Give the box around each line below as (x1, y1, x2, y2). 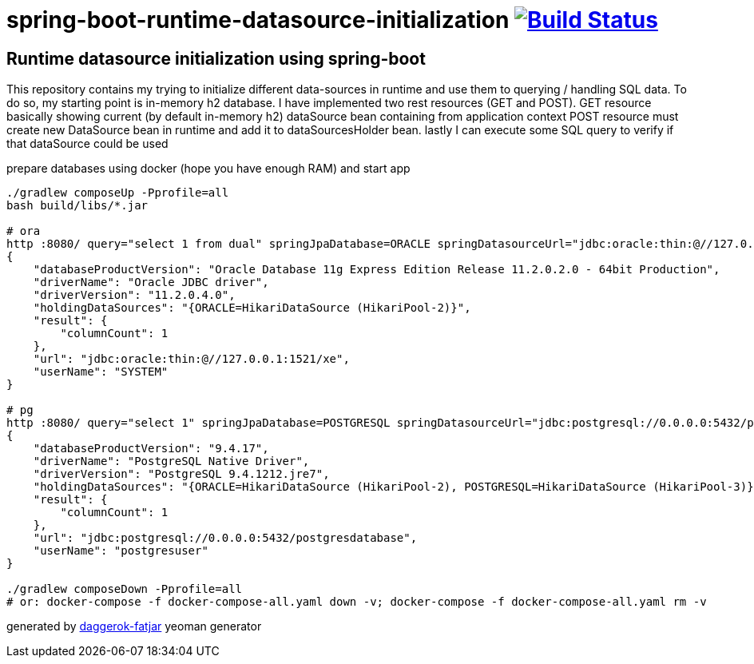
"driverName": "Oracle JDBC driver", (33, 276, 269, 289)
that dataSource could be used (6, 137, 169, 151)
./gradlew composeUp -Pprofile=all (6, 186, 229, 200)
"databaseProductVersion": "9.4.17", (33, 442, 269, 455)
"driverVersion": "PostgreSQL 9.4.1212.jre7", (33, 467, 330, 481)
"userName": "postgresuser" (33, 544, 208, 558)
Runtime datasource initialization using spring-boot (6, 48, 426, 69)
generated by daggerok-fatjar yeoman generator (6, 619, 262, 634)
